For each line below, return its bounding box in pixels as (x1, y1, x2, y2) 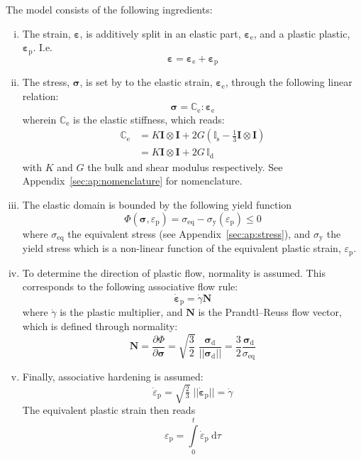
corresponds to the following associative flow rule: (22, 279, 238, 294)
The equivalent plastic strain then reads (22, 402, 196, 417)
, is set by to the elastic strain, (79, 75, 213, 89)
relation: (22, 88, 59, 103)
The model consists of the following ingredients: (6, 2, 213, 16)
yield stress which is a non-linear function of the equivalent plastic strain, (22, 241, 341, 256)
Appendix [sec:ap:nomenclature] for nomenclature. (22, 173, 243, 188)
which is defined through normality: (22, 318, 178, 333)
